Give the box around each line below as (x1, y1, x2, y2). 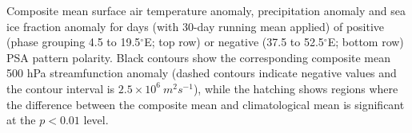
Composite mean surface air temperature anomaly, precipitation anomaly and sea (6, 2, 406, 18)
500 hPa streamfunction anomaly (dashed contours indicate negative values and (6, 65, 397, 81)
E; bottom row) (327, 33, 404, 50)
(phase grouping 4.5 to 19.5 (6, 33, 141, 50)
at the (6, 111, 36, 128)
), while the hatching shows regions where (193, 80, 398, 96)
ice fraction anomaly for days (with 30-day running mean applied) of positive (6, 18, 385, 34)
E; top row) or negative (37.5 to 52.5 (144, 33, 324, 50)
